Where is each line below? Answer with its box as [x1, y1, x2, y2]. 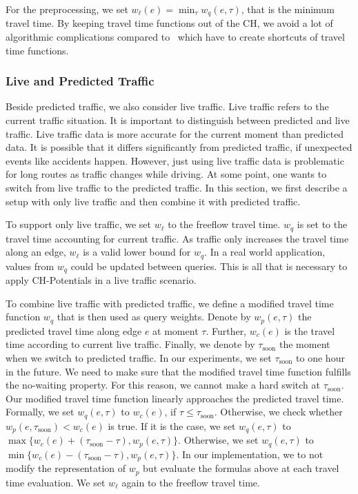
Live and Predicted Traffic [6, 72, 155, 90]
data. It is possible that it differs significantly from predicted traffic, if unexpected [6, 140, 352, 154]
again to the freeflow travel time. [121, 475, 260, 489]
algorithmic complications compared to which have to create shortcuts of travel [6, 30, 345, 44]
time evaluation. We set [6, 475, 106, 489]
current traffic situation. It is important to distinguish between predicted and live [6, 113, 350, 127]
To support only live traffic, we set [6, 217, 151, 231]
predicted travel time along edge [6, 323, 142, 338]
